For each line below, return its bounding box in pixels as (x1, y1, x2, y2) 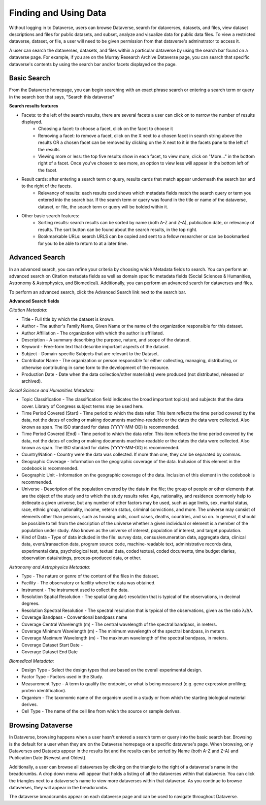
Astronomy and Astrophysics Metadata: (9, 564, 91, 570)
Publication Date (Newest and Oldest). (9, 755, 87, 761)
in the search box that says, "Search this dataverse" (9, 94, 115, 100)
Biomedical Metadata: (9, 658, 54, 664)
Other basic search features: (21, 213, 80, 219)
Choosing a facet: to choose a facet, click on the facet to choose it (38, 126, 173, 132)
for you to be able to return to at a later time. (38, 240, 128, 246)
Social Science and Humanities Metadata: (9, 387, 95, 393)
